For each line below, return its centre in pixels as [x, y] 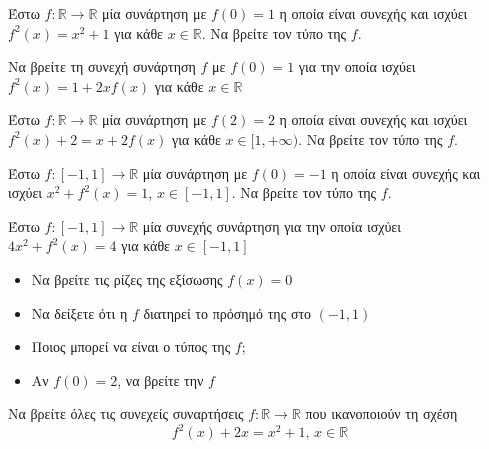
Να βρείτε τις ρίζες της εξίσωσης [127, 278]
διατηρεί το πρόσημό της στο [227, 312]
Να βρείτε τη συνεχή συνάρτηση [102, 66]
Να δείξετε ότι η [79, 312]
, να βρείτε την [160, 379]
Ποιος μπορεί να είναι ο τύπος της [131, 346]
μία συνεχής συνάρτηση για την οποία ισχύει [271, 225]
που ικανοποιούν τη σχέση [381, 413]
